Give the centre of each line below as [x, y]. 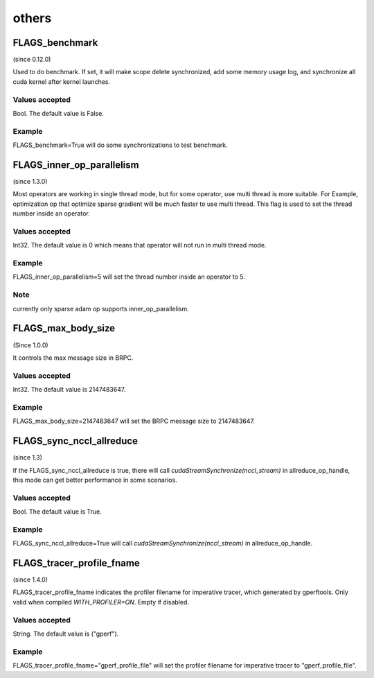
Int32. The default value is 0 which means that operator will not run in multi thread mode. [140, 245]
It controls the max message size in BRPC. [73, 358]
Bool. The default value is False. [58, 113]
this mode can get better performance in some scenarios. [95, 480]
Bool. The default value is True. [57, 512]
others [32, 18]
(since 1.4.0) [30, 580]
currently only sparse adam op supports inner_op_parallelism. [101, 308]
